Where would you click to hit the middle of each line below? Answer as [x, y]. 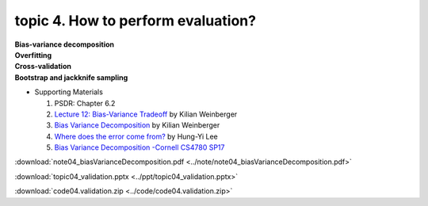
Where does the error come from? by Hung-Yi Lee [136, 136]
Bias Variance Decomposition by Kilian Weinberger [137, 125]
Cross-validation [43, 67]
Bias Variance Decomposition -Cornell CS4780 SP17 [139, 147]
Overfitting [33, 55]
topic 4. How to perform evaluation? [136, 21]
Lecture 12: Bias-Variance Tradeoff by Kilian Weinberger [146, 114]
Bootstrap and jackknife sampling [71, 77]
